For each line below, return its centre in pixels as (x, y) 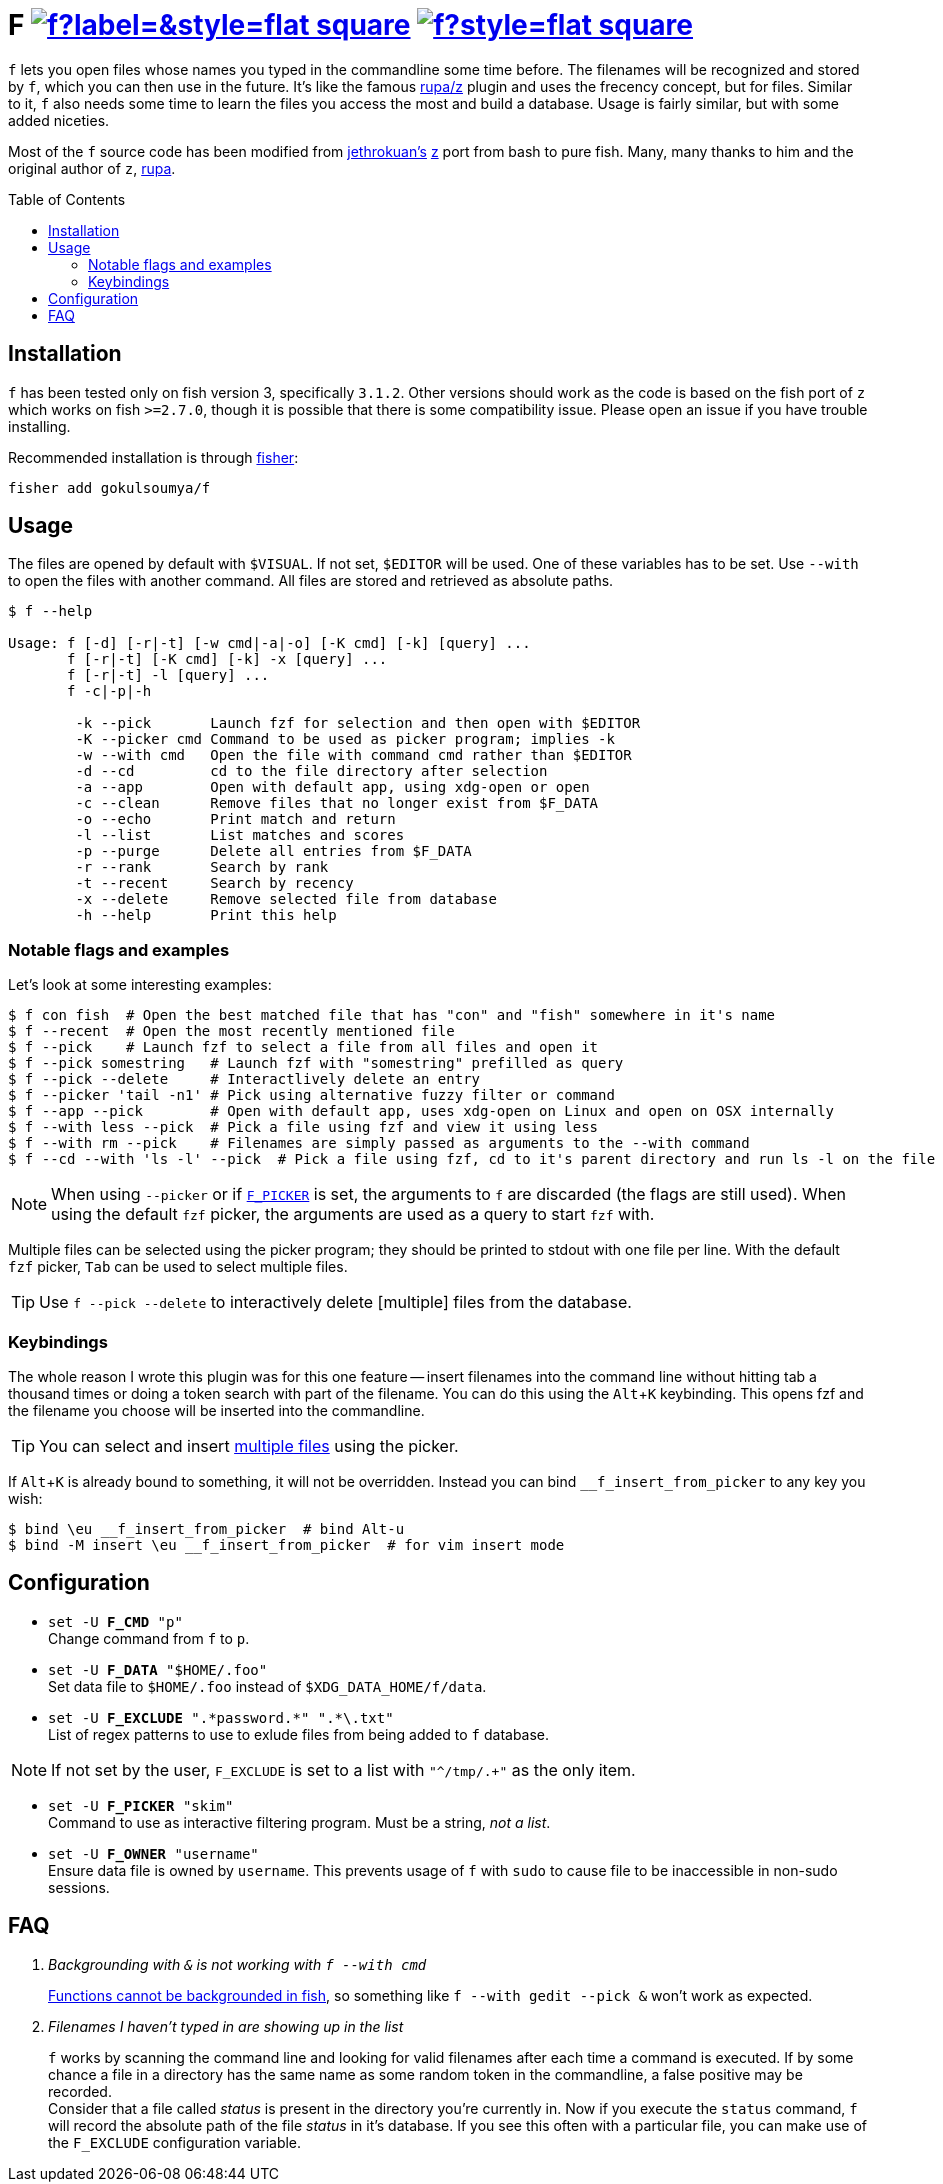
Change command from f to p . (149, 1638)
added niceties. (59, 120)
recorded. (80, 2091)
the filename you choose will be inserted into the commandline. (216, 1410)
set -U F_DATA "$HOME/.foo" (158, 1669)
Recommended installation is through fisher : (153, 457)
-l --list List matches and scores (240, 835)
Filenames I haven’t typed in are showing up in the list (226, 2026)
